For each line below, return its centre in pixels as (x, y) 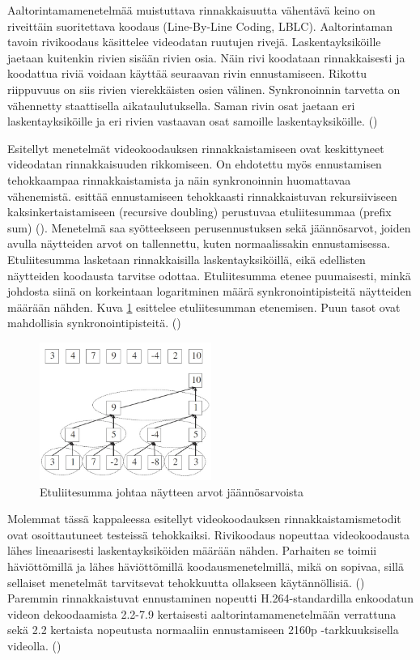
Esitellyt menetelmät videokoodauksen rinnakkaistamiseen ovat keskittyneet (196, 148)
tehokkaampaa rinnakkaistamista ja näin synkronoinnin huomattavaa (179, 179)
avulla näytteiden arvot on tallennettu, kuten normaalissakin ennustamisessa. (199, 243)
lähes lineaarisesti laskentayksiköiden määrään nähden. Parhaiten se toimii (192, 550)
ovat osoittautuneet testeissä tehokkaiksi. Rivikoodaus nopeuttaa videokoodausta (208, 534)
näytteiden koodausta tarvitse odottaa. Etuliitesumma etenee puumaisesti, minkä (209, 275)
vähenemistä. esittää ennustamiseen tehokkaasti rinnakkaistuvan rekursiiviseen (202, 196)
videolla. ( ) (34, 645)
